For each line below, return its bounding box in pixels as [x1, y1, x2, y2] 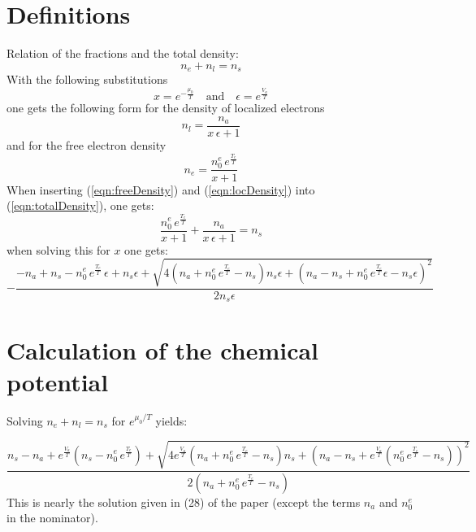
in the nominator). [6, 509, 98, 526]
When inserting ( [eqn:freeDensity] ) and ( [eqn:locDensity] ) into [6, 181, 315, 198]
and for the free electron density [6, 136, 167, 153]
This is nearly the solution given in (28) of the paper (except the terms [6, 493, 361, 510]
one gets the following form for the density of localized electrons [6, 99, 325, 116]
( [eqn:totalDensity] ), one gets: [6, 197, 154, 214]
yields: [155, 412, 188, 429]
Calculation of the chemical [6, 333, 319, 366]
